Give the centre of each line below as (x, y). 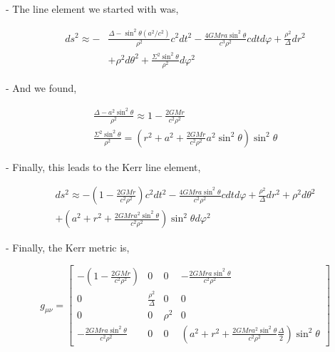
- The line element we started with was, (92, 9)
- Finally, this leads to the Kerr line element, (103, 166)
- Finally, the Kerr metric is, (68, 248)
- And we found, (41, 87)
